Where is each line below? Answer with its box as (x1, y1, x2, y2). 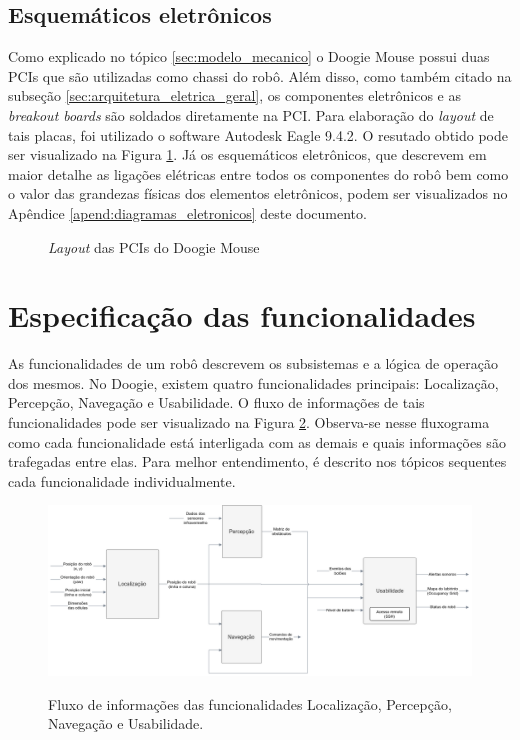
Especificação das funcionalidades (8, 295, 476, 336)
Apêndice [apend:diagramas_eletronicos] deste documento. (8, 202, 367, 223)
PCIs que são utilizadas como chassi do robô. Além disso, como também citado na (8, 65, 512, 86)
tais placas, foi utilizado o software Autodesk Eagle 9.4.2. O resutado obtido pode (8, 124, 509, 145)
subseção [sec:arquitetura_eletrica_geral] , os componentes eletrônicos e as (8, 85, 461, 106)
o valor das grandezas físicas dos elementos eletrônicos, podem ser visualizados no (8, 183, 508, 204)
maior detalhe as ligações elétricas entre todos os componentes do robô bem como (8, 163, 509, 184)
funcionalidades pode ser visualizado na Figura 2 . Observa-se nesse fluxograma (8, 412, 490, 433)
